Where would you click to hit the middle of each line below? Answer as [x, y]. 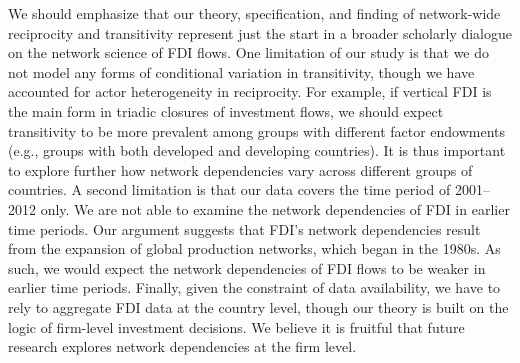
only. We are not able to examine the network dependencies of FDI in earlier [275, 208]
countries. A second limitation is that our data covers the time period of [229, 189]
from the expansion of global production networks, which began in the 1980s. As [254, 248]
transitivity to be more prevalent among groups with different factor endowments [257, 130]
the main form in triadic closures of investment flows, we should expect [226, 110]
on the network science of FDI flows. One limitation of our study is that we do [249, 52]
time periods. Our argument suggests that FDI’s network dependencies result [244, 228]
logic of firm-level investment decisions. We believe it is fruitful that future [236, 326]
